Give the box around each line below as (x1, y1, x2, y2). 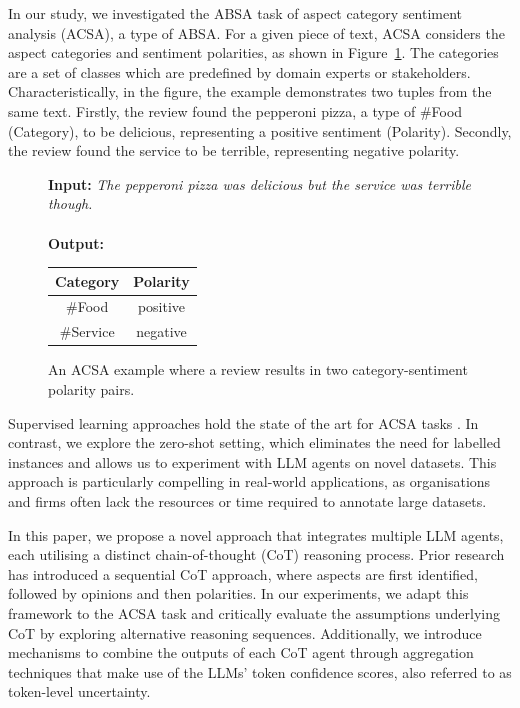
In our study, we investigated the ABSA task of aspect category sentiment (8, 3, 463, 23)
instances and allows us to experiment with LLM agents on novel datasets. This (8, 451, 497, 472)
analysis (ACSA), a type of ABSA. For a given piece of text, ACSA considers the (8, 22, 505, 43)
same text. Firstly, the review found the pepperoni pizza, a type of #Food (8, 100, 463, 121)
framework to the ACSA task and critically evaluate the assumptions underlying (8, 602, 501, 623)
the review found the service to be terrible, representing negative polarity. (8, 140, 460, 161)
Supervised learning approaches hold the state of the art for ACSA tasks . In (8, 412, 479, 433)
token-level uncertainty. (8, 681, 151, 702)
